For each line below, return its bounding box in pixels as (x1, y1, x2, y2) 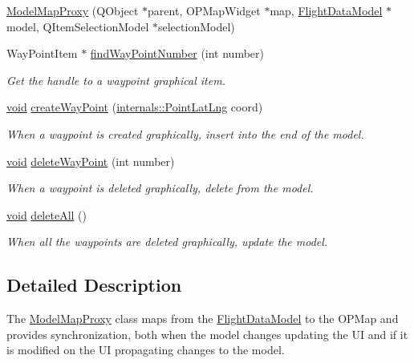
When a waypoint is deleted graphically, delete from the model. (6, 179, 314, 196)
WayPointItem (6, 45, 78, 62)
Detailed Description (6, 272, 182, 297)
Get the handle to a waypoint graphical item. (6, 71, 225, 88)
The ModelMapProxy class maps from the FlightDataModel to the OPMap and (6, 310, 399, 327)
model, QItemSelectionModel (6, 18, 149, 34)
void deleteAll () (6, 206, 87, 223)
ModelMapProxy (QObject (6, 2, 139, 18)
